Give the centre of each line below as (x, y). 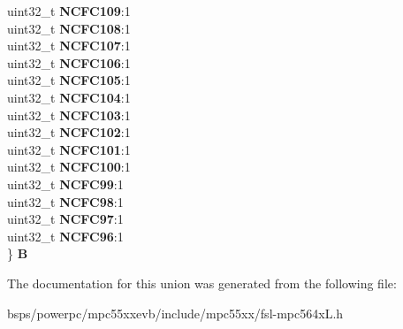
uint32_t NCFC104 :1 (69, 97)
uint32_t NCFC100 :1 (69, 167)
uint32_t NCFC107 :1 (69, 46)
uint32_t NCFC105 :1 (69, 80)
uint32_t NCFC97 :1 (65, 219)
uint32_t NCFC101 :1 (69, 149)
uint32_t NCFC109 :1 (69, 11)
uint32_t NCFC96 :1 (65, 236)
